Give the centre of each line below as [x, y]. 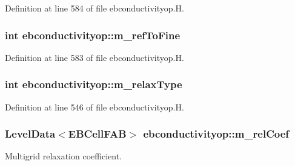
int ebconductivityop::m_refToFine [93, 35]
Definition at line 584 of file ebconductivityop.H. [94, 8]
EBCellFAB [97, 134]
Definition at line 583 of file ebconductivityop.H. [94, 57]
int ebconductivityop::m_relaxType [94, 84]
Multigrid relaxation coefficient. [63, 156]
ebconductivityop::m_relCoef [216, 134]
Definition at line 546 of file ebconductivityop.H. [94, 107]
